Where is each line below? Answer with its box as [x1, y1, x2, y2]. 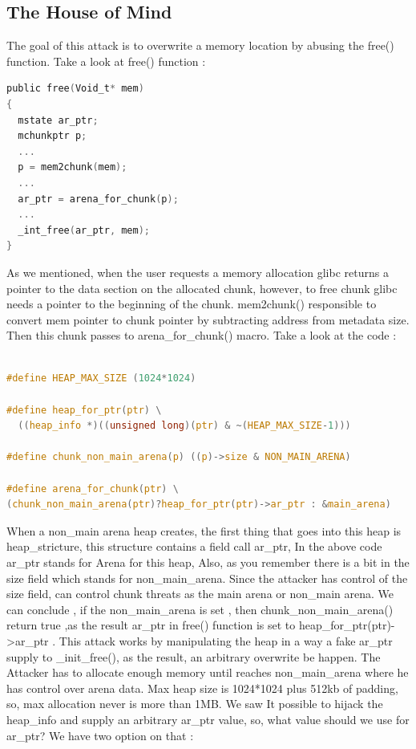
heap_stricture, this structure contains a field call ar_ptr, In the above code [6, 538, 382, 555]
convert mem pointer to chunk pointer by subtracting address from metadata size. [6, 311, 410, 328]
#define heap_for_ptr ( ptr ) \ [6, 404, 162, 416]
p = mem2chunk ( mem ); [18, 161, 127, 173]
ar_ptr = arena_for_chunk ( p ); [18, 193, 179, 205]
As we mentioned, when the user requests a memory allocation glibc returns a [6, 263, 389, 280]
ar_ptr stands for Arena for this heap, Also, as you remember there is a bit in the [6, 554, 410, 571]
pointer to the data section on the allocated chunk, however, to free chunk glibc [6, 279, 398, 296]
